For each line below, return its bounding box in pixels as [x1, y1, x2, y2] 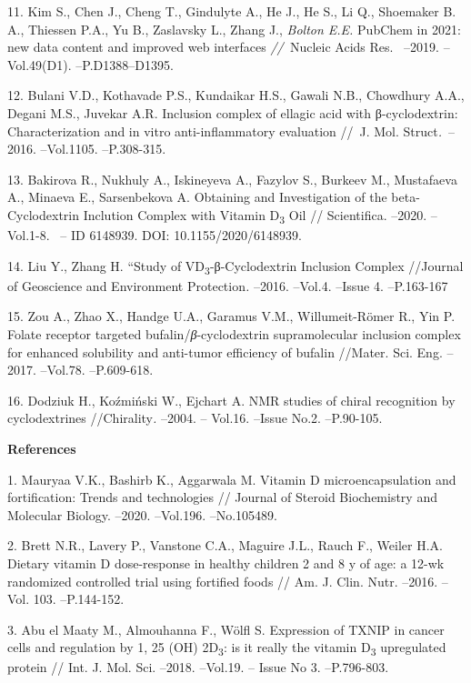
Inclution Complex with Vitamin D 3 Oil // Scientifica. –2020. [83, 205, 427, 226]
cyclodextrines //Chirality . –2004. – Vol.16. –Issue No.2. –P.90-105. [7, 408, 383, 427]
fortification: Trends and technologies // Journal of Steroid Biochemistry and [7, 487, 437, 507]
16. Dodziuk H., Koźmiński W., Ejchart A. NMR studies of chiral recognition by [7, 390, 456, 409]
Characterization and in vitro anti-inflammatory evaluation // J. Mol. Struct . [7, 121, 443, 140]
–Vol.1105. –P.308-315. [40, 139, 166, 158]
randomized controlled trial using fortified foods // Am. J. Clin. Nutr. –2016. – [7, 571, 448, 590]
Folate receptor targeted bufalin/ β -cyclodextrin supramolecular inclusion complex [7, 324, 461, 343]
